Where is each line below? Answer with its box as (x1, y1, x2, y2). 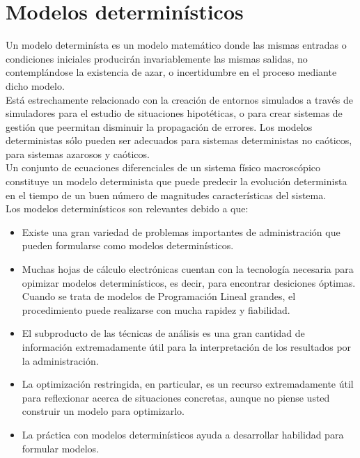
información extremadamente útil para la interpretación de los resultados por (22, 340, 352, 354)
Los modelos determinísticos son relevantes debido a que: (6, 201, 249, 216)
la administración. (22, 353, 99, 368)
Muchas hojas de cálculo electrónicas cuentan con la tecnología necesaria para (22, 262, 354, 276)
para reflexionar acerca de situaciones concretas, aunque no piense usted (22, 390, 330, 404)
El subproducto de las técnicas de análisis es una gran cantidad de (22, 326, 305, 340)
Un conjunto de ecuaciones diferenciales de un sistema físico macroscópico (6, 160, 320, 175)
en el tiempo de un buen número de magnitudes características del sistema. (6, 187, 327, 202)
